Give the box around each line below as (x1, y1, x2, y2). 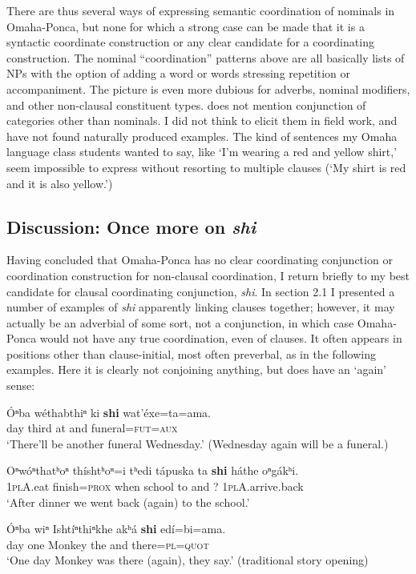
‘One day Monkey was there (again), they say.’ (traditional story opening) (6, 552, 369, 568)
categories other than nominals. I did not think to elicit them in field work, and (6, 112, 398, 129)
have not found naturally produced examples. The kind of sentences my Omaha (6, 127, 398, 144)
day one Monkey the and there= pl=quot (6, 536, 209, 552)
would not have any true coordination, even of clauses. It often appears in (39, 330, 402, 347)
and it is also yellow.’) (6, 175, 113, 191)
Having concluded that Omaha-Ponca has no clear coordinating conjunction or (6, 251, 393, 268)
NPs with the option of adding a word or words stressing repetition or (6, 65, 351, 82)
